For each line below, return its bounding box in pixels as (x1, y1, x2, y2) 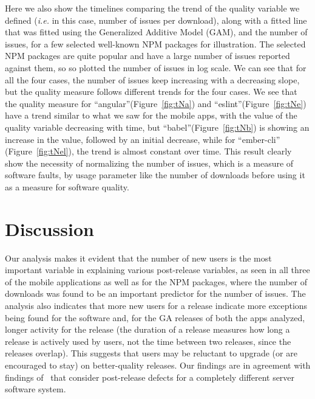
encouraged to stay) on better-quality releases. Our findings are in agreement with (5, 358, 311, 371)
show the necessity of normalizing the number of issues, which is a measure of (5, 156, 294, 169)
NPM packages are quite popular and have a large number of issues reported (5, 49, 290, 62)
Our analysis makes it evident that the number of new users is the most (5, 251, 272, 264)
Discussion (5, 216, 94, 241)
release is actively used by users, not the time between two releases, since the (5, 335, 291, 347)
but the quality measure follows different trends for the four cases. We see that (5, 85, 297, 98)
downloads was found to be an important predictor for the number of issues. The (5, 287, 306, 300)
